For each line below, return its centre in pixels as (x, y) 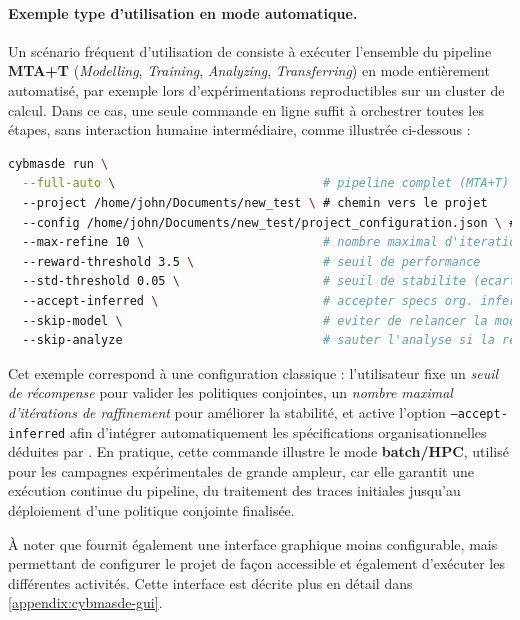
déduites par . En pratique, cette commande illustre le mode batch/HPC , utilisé (258, 451)
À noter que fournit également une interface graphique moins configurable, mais (253, 543)
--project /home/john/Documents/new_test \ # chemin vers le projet (255, 202)
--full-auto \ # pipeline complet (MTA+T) (266, 183)
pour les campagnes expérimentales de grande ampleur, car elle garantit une (241, 470)
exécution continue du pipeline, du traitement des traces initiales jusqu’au (234, 490)
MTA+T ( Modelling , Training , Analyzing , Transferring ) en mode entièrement (249, 70)
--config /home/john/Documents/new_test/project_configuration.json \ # (269, 222)
